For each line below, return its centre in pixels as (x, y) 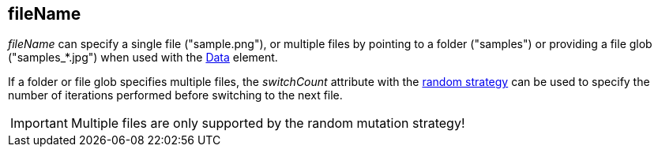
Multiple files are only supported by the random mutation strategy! (268, 123)
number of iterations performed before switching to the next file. (175, 95)
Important (39, 123)
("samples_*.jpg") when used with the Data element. (143, 58)
